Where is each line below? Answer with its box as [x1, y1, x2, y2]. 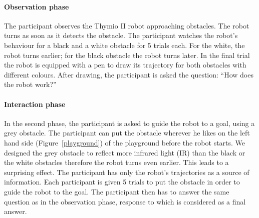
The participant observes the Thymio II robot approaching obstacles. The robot [4, 20, 249, 30]
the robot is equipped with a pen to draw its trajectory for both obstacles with [4, 59, 246, 70]
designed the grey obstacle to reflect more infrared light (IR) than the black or [4, 147, 245, 157]
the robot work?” [4, 79, 57, 89]
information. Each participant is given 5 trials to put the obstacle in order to [4, 176, 240, 187]
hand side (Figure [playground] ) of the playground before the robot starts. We [4, 137, 245, 147]
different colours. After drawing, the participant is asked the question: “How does [4, 69, 253, 79]
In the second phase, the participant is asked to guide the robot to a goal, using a [4, 117, 255, 128]
